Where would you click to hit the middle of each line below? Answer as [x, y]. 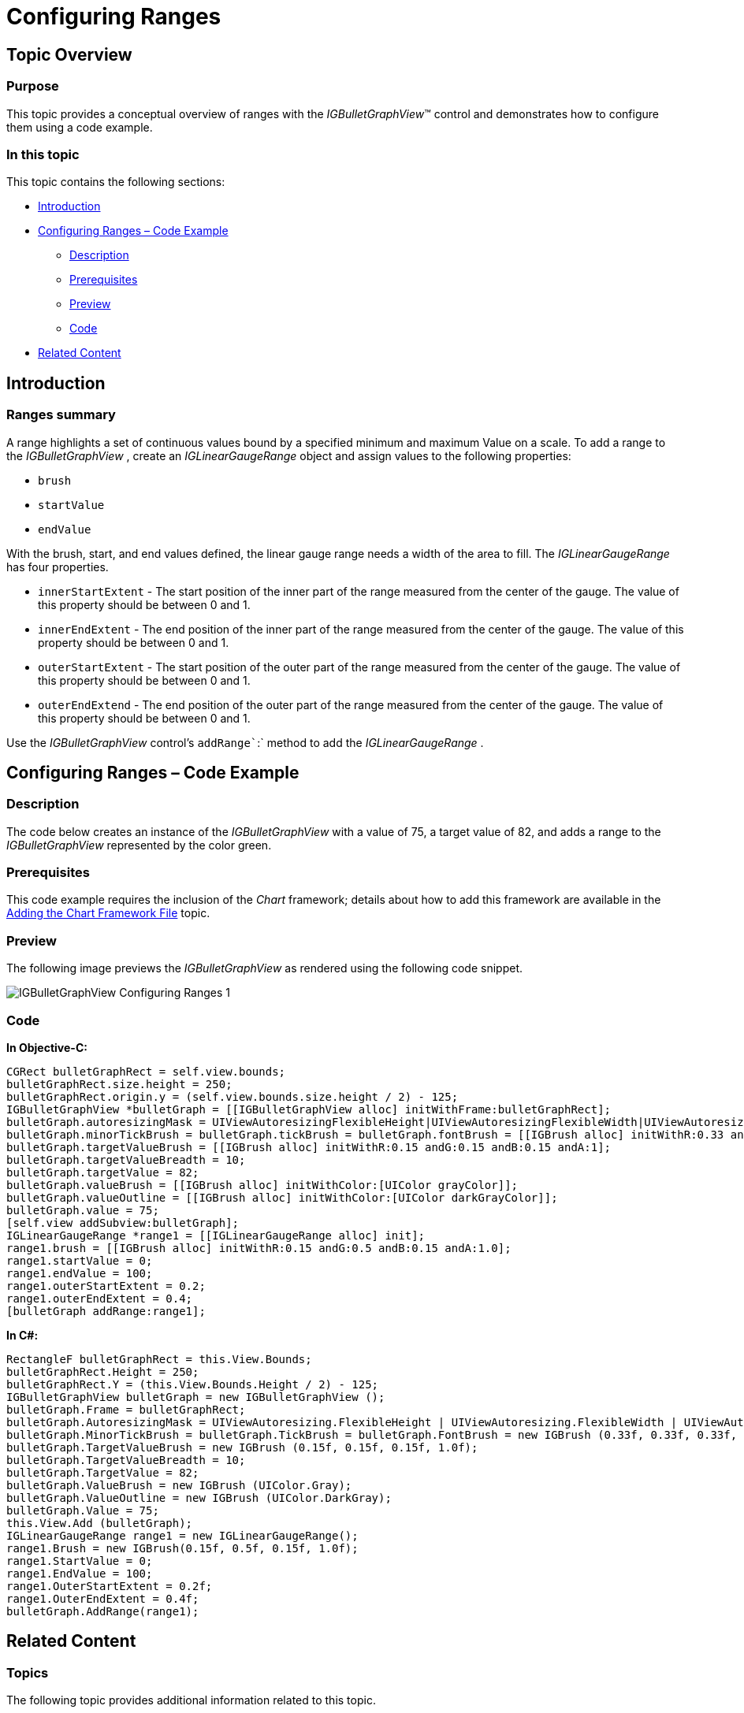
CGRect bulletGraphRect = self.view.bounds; [146, 1071]
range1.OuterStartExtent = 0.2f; [110, 1586]
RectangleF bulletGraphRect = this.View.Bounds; [159, 1359]
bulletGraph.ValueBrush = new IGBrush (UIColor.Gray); [179, 1485]
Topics [28, 1672]
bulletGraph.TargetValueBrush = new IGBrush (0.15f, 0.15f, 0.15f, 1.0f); [242, 1447]
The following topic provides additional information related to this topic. [191, 1700]
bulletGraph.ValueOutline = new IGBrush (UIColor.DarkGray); [199, 1497]
